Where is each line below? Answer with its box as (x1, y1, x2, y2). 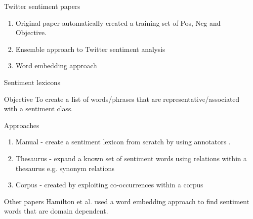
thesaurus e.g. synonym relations (15, 163, 115, 173)
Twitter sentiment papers (4, 1, 81, 11)
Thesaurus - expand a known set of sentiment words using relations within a (15, 153, 247, 163)
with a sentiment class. (4, 103, 73, 114)
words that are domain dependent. (4, 206, 108, 216)
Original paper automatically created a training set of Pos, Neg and (15, 17, 221, 28)
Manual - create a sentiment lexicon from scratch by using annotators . (15, 136, 231, 147)
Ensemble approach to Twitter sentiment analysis (15, 44, 166, 54)
